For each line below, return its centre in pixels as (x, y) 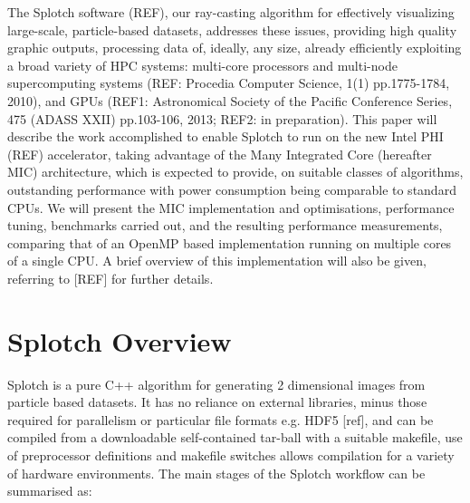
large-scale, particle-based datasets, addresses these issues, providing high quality (232, 29)
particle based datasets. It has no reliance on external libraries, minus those (217, 402)
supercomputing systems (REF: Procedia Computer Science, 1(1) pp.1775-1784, (229, 83)
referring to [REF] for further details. (110, 278)
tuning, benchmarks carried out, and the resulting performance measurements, (225, 225)
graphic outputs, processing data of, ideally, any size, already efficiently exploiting (235, 48)
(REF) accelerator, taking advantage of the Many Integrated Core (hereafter (220, 154)
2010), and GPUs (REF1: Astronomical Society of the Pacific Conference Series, (230, 100)
